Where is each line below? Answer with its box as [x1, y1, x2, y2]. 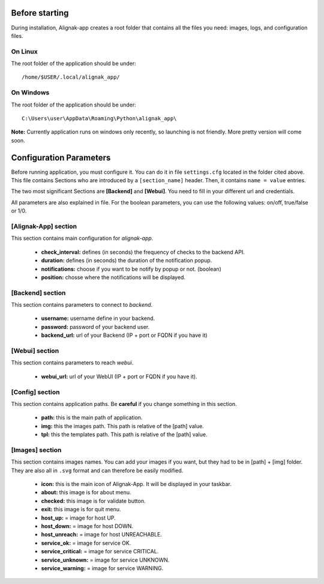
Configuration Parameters [11, 152, 111, 162]
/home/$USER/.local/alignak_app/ [22, 74, 120, 81]
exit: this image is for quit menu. [41, 506, 121, 513]
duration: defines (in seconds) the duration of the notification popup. [41, 257, 212, 264]
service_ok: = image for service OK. [41, 539, 131, 547]
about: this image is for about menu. [41, 489, 131, 496]
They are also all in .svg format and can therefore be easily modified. [11, 467, 184, 474]
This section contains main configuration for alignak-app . [11, 235, 154, 242]
